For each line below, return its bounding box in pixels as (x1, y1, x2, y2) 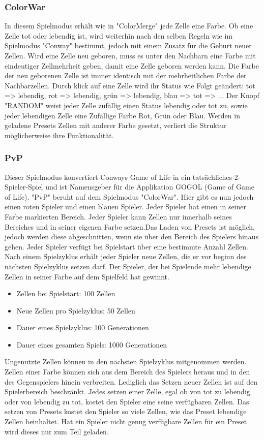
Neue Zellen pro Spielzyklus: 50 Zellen (16, 305, 135, 316)
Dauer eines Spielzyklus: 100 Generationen (16, 322, 149, 333)
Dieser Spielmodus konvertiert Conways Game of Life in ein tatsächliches (5, 171, 232, 182)
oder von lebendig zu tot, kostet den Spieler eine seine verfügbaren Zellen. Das (5, 396, 249, 406)
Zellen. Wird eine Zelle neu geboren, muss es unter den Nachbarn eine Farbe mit (5, 50, 256, 60)
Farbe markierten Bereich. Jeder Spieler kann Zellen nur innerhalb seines (5, 211, 232, 222)
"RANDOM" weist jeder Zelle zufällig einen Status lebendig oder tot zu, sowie (5, 100, 248, 110)
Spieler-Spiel (5, 181, 43, 192)
